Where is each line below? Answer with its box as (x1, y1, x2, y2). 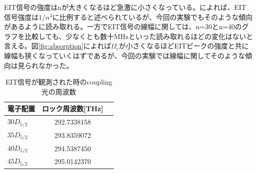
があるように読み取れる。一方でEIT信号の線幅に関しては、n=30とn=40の (4, 21, 242, 32)
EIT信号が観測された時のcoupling (5, 77, 112, 87)
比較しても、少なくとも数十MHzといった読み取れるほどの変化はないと (24, 31, 254, 41)
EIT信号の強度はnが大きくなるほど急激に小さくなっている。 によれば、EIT (4, 2, 247, 12)
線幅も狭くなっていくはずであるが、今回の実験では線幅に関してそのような (4, 50, 246, 60)
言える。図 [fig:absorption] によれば (4, 41, 111, 51)
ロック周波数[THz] (42, 103, 103, 114)
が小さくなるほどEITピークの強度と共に (119, 41, 249, 51)
